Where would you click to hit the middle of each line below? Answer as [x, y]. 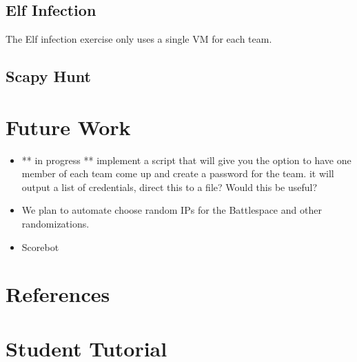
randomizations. [55, 224]
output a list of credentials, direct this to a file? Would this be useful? [170, 187]
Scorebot [40, 247]
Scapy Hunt [48, 76]
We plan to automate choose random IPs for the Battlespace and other [172, 210]
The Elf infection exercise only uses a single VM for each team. [139, 39]
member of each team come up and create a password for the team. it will [178, 173]
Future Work [68, 127]
